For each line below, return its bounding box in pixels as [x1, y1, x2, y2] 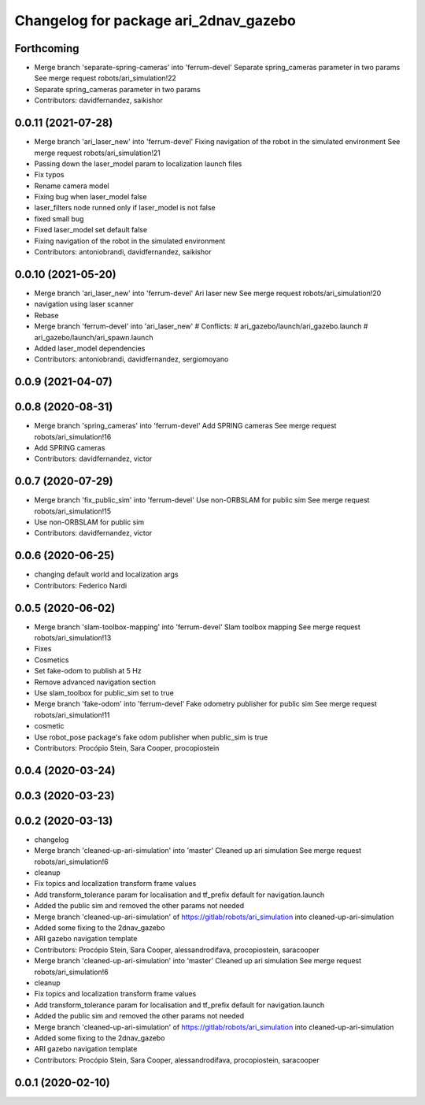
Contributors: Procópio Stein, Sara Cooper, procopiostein [34, 743, 220, 752]
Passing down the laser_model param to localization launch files [34, 158, 242, 169]
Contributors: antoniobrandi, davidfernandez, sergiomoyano [34, 354, 229, 364]
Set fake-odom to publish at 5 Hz [34, 666, 142, 676]
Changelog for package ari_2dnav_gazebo [14, 12, 297, 29]
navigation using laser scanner [34, 299, 134, 309]
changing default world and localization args [34, 569, 179, 579]
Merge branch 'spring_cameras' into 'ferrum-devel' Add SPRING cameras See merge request [34, 421, 337, 431]
